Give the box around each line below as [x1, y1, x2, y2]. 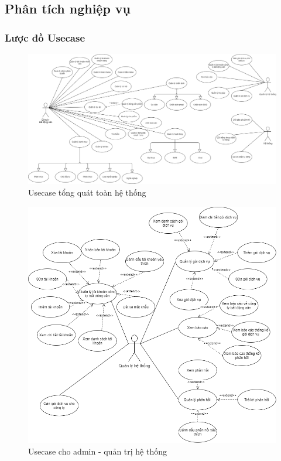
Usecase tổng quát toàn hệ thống [28, 186, 146, 198]
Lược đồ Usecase [5, 30, 85, 45]
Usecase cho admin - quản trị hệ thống [28, 445, 167, 457]
